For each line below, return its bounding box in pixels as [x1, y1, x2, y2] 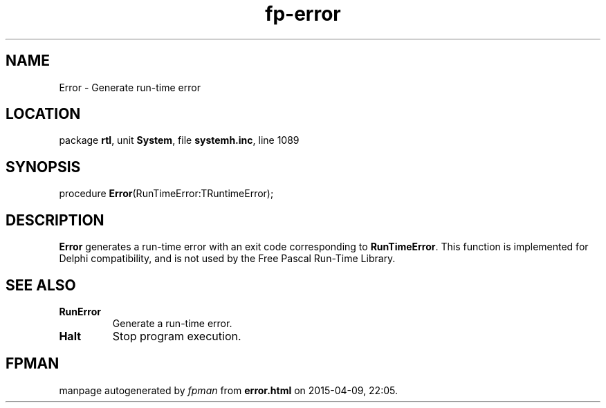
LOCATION [6, 105, 81, 123]
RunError [59, 305, 101, 317]
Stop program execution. [112, 328, 241, 343]
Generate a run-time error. [112, 317, 232, 329]
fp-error [265, 2, 341, 26]
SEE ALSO [6, 276, 76, 294]
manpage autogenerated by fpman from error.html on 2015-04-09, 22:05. [59, 384, 398, 396]
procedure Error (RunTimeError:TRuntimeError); [59, 187, 274, 200]
